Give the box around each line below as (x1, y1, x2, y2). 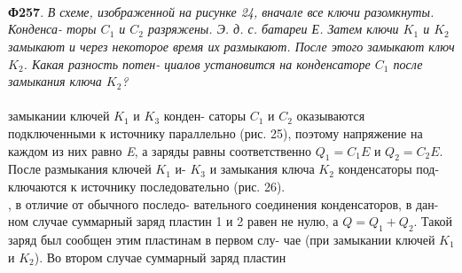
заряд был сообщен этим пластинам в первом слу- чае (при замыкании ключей (8, 230, 435, 248)
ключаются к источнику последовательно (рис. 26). (8, 176, 286, 195)
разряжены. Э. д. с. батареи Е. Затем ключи (148, 19, 399, 38)
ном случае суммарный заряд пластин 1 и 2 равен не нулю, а (8, 212, 339, 230)
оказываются (296, 106, 365, 125)
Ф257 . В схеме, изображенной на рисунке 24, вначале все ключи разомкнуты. (8, 2, 435, 20)
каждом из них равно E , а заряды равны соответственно (8, 141, 312, 160)
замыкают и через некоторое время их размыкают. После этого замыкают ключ (8, 36, 455, 55)
